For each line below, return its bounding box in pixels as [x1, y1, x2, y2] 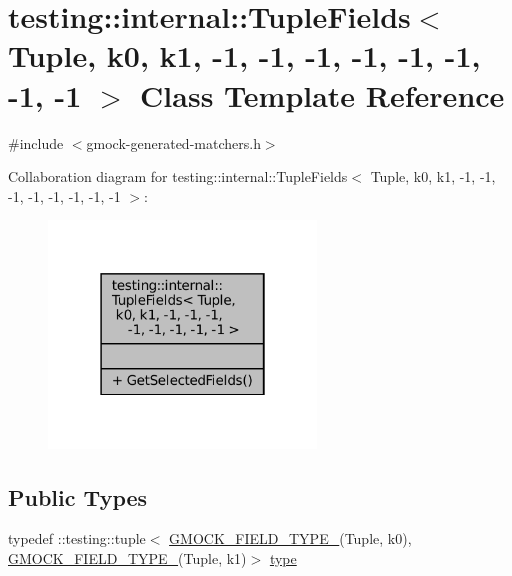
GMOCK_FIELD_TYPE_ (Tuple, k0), [169, 528, 412, 549]
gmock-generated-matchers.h [86, 132, 261, 153]
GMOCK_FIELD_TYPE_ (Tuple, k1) [8, 548, 247, 569]
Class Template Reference [140, 74, 505, 115]
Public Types [8, 481, 148, 512]
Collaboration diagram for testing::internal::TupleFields [8, 166, 348, 187]
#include [8, 132, 64, 153]
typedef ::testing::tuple [8, 528, 146, 549]
